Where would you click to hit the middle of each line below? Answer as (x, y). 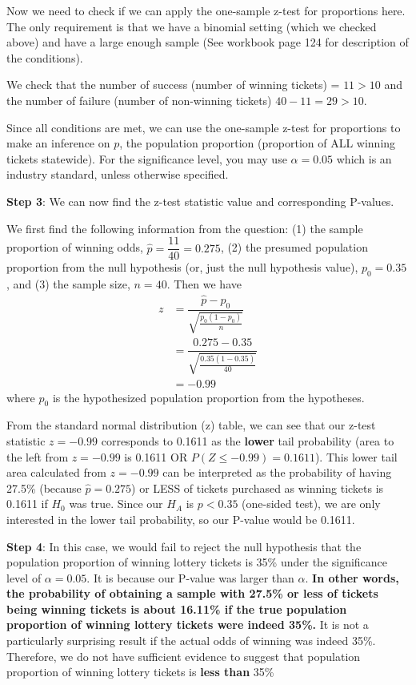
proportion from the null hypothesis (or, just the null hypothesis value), (182, 267)
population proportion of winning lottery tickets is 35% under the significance (197, 562)
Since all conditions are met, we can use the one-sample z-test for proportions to (204, 127)
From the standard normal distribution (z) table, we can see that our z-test (191, 425)
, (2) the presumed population (294, 247)
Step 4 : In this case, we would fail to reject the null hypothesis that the (184, 546)
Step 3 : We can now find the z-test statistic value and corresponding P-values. (200, 201)
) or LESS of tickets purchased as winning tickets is (258, 488)
